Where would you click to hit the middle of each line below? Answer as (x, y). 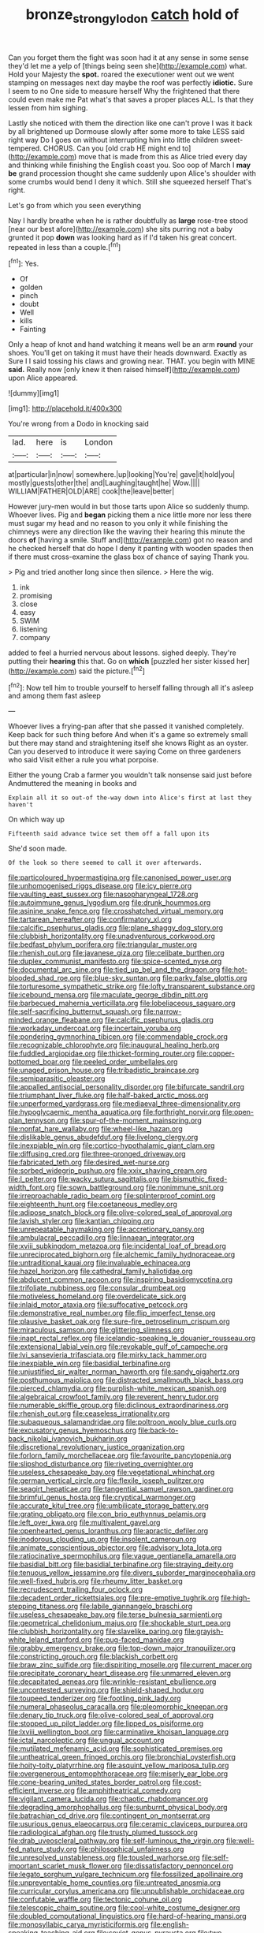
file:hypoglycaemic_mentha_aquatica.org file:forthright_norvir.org (114, 1112)
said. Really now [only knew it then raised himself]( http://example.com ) (124, 370)
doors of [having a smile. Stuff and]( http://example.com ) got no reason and (130, 540)
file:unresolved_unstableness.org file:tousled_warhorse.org (104, 1857)
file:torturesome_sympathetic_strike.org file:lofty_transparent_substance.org (132, 986)
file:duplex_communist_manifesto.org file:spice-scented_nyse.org (115, 961)
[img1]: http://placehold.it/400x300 (65, 408)
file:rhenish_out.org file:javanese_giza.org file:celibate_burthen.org (116, 953)
